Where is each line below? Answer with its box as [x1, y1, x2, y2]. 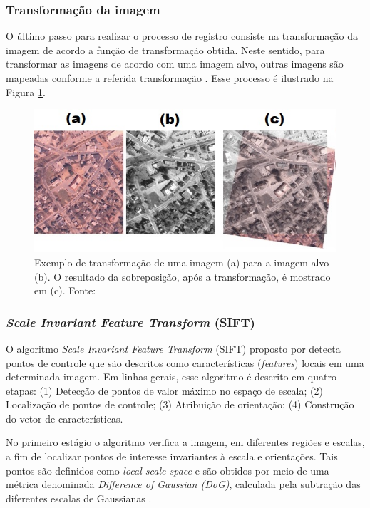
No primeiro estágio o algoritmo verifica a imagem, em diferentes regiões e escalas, [6, 435, 365, 450]
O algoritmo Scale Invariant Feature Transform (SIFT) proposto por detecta [6, 341, 341, 356]
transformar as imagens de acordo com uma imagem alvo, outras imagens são [6, 56, 344, 71]
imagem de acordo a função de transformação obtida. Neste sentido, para [6, 42, 325, 57]
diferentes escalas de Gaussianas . [6, 490, 152, 505]
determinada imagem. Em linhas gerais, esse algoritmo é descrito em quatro [6, 369, 336, 384]
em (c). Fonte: [34, 283, 96, 298]
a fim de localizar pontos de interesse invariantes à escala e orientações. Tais [6, 449, 338, 464]
